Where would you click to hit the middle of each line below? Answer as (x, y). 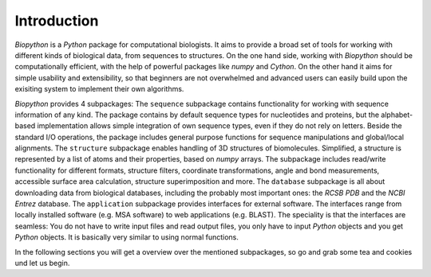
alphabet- (397, 115)
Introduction (57, 21)
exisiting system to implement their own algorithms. (99, 89)
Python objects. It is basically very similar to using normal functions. (127, 237)
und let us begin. (42, 263)
